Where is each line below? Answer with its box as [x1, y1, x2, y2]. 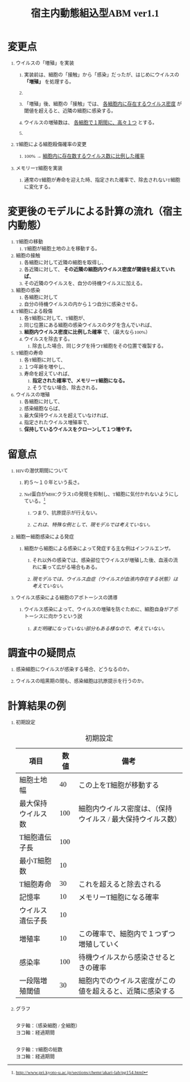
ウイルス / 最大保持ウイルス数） [78, 815, 182, 823]
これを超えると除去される [78, 880, 162, 888]
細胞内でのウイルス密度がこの [78, 976, 176, 985]
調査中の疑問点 [7, 647, 76, 659]
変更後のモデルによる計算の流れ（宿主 [7, 206, 182, 218]
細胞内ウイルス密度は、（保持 [78, 805, 173, 813]
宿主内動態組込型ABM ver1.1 [30, 8, 160, 19]
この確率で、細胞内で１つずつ [78, 930, 176, 938]
